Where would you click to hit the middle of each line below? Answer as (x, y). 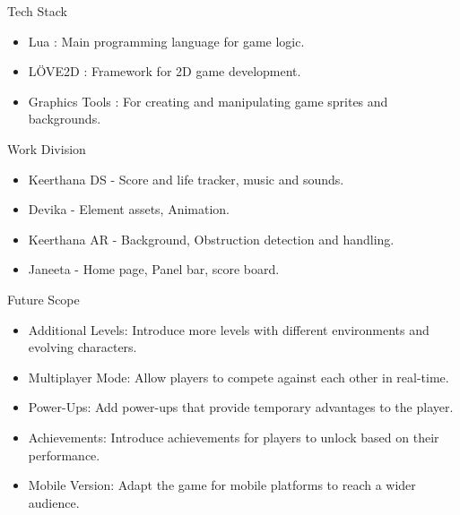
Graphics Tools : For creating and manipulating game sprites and (208, 101)
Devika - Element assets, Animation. (129, 209)
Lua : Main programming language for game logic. (166, 41)
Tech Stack (37, 11)
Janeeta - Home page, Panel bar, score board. (154, 269)
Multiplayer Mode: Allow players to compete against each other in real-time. (239, 377)
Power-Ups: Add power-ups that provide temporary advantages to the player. (241, 407)
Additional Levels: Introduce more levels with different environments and (229, 329)
